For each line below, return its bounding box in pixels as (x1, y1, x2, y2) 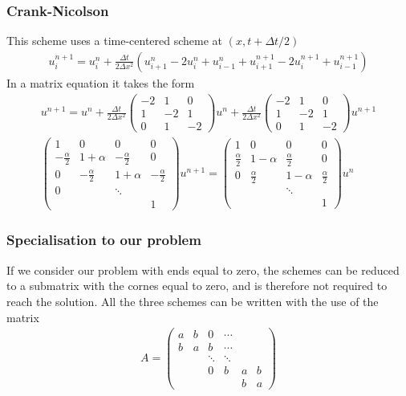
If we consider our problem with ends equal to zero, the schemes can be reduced (6, 261, 400, 278)
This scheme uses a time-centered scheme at (6, 32, 223, 49)
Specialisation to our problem (6, 230, 201, 250)
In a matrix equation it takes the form (6, 74, 195, 91)
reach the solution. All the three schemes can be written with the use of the (6, 292, 379, 309)
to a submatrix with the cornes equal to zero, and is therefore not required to (6, 277, 388, 294)
